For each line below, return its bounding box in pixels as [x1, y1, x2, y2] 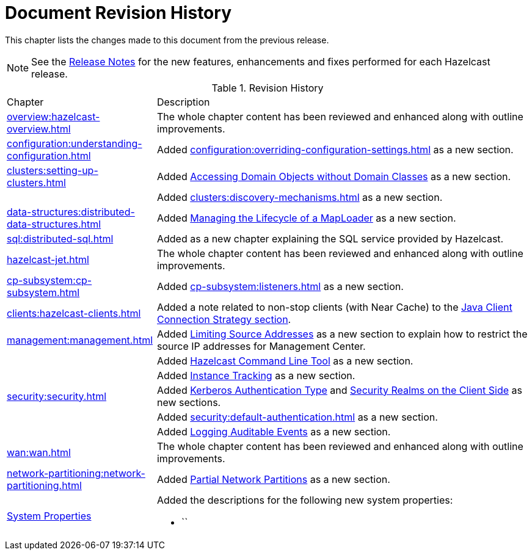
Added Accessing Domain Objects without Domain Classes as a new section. [156, 170, 511, 183]
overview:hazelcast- [7, 110, 100, 123]
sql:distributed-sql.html [7, 232, 114, 245]
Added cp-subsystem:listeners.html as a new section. [156, 280, 404, 292]
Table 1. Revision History [211, 81, 324, 94]
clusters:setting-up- [7, 164, 98, 176]
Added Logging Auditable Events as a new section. [156, 425, 391, 438]
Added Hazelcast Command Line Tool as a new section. [156, 354, 414, 367]
